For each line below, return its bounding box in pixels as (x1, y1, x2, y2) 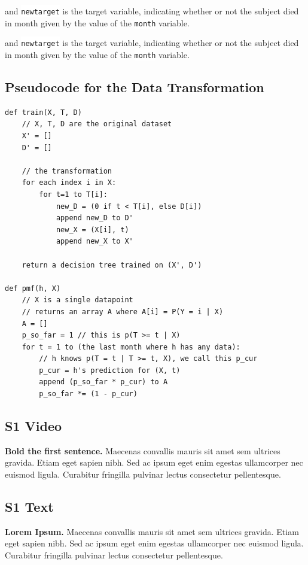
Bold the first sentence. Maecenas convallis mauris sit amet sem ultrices (5, 444, 280, 457)
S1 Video (5, 417, 62, 435)
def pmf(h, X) (5, 284, 61, 293)
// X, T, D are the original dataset (22, 120, 172, 129)
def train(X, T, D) (5, 108, 82, 117)
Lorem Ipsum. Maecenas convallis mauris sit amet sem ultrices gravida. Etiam (5, 525, 299, 537)
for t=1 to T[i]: (39, 190, 108, 199)
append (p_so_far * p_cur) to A (39, 378, 168, 387)
